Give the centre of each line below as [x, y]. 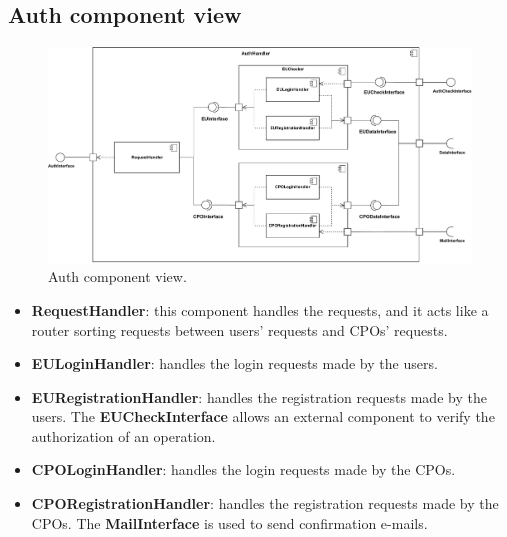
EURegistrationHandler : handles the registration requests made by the [259, 396]
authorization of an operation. [123, 435]
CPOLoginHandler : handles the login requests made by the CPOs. [243, 469]
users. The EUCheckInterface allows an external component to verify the [263, 416]
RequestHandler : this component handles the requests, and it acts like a [260, 309]
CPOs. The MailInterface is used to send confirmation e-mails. [229, 522]
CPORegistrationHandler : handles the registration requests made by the [265, 503]
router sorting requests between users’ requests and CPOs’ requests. [239, 329]
